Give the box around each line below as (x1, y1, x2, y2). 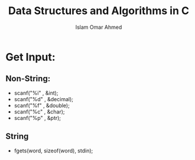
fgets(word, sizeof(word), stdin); (14, 147, 93, 154)
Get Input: (5, 50, 56, 64)
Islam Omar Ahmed (75, 24, 122, 31)
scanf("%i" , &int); (14, 89, 58, 96)
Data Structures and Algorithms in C (8, 4, 190, 18)
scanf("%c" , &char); (14, 108, 65, 115)
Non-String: (5, 74, 51, 84)
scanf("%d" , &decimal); (14, 95, 73, 102)
